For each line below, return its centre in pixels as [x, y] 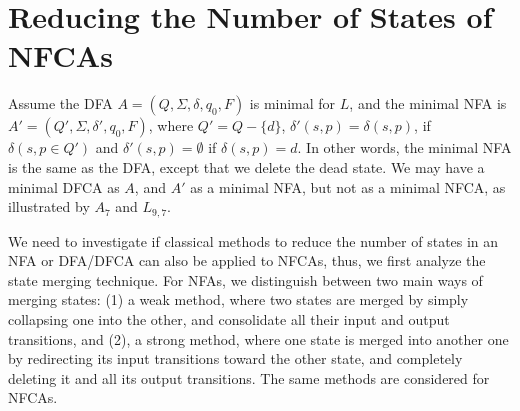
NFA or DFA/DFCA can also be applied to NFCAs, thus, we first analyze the [247, 260]
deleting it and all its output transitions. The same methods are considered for [249, 377]
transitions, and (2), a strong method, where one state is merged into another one [258, 338]
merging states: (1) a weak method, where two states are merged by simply [238, 299]
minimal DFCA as [64, 186]
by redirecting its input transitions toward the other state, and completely [235, 358]
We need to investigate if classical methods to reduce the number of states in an [253, 240]
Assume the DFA [60, 103]
